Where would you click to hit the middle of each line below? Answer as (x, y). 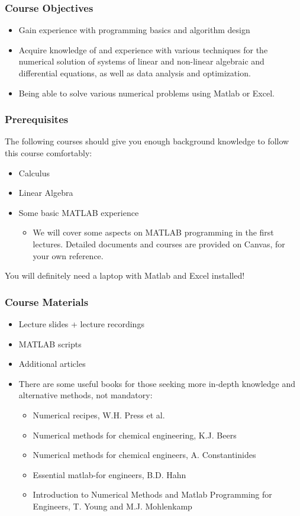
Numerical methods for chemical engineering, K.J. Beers (135, 435)
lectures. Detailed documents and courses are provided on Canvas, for (159, 244)
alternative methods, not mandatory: (86, 395)
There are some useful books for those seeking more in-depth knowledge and (157, 383)
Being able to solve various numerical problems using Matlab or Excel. (146, 93)
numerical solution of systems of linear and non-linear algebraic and (141, 61)
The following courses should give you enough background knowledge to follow (147, 141)
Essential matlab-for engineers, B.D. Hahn (109, 474)
